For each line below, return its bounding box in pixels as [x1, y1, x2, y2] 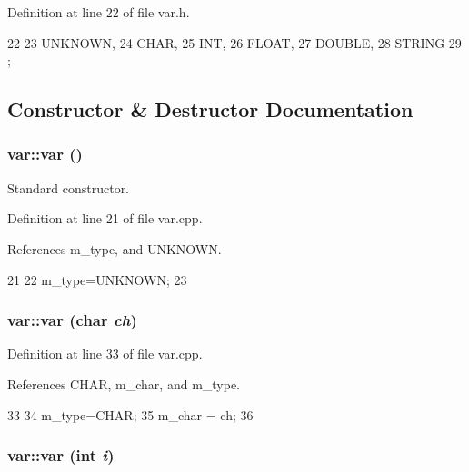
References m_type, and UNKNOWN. [7, 239, 222, 258]
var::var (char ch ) [7, 309, 137, 331]
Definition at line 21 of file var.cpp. [7, 209, 203, 228]
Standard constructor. [7, 178, 130, 197]
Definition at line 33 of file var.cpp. [7, 344, 203, 363]
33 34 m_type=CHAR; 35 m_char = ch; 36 [7, 405, 254, 424]
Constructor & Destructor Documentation [7, 95, 414, 123]
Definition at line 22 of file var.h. [7, 3, 190, 21]
